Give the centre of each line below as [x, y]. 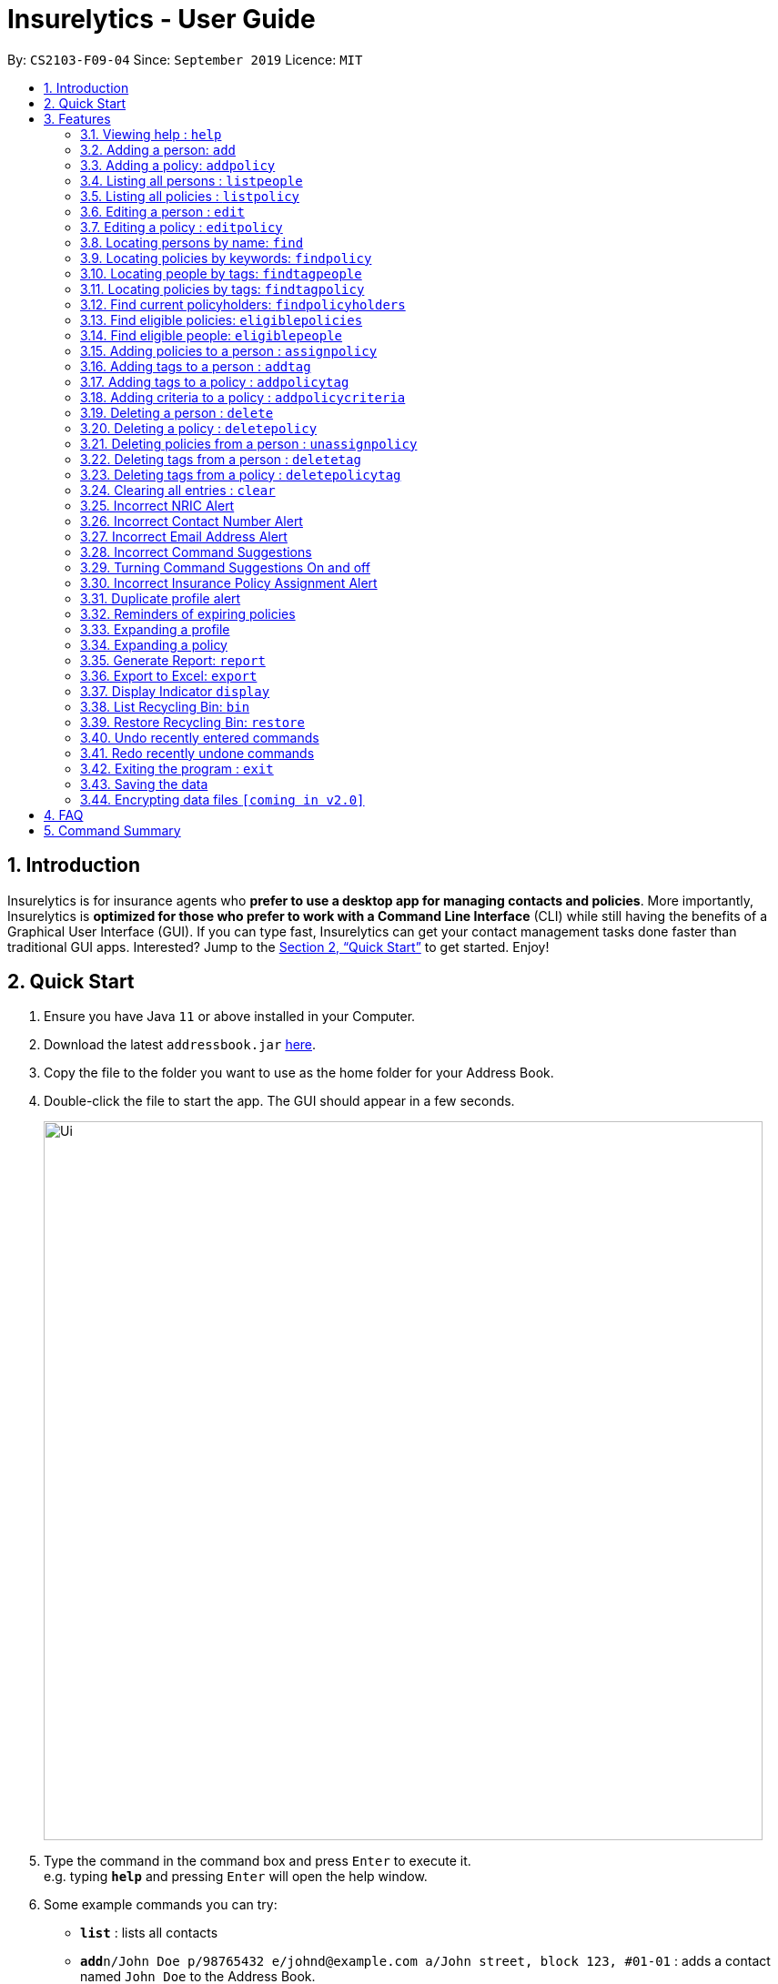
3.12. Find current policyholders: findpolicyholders [243, 304]
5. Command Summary [112, 830]
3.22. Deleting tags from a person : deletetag [221, 459]
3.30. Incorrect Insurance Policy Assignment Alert [229, 582]
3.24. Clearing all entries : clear [178, 490]
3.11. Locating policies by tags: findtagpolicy [222, 288]
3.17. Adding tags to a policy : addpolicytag [215, 381]
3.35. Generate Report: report [173, 660]
